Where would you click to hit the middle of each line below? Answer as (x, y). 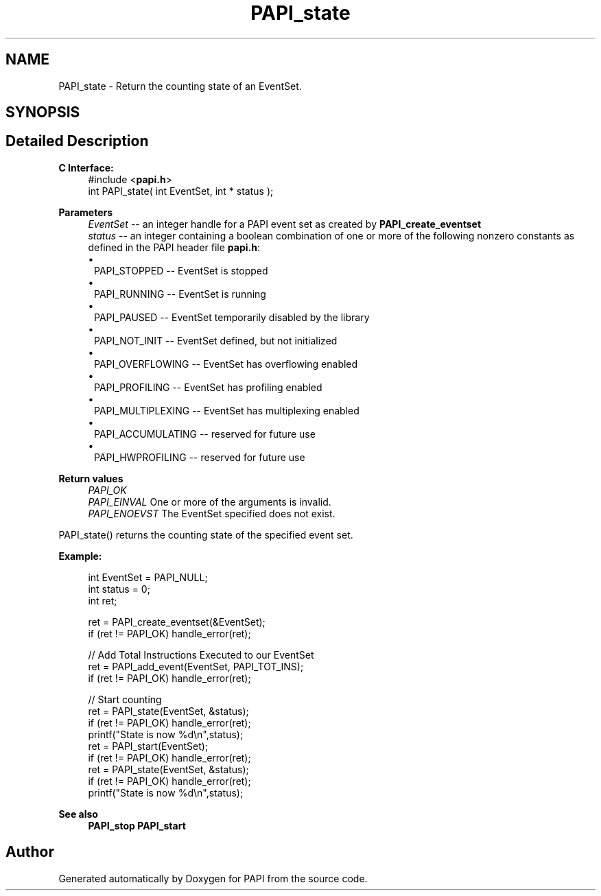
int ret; (103, 600)
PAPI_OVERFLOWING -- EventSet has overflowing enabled (226, 364)
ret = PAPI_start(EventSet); (148, 746)
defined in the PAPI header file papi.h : (174, 247)
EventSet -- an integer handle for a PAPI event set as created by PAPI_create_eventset (285, 224)
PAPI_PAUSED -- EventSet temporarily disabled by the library (232, 317)
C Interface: (86, 167)
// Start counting (125, 699)
